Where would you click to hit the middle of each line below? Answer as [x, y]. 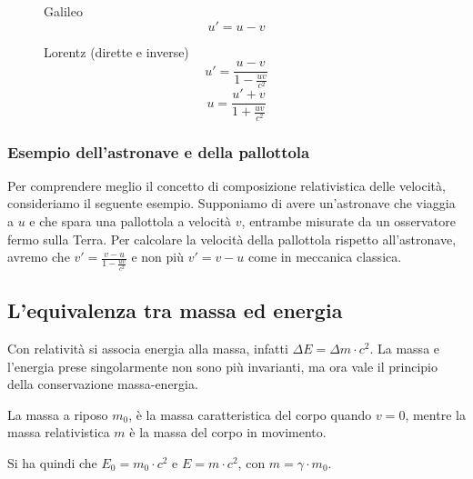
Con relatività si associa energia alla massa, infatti [148, 348]
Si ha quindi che [52, 462]
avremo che [39, 257]
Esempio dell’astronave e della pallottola [159, 151]
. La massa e [405, 348]
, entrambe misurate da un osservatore [348, 221]
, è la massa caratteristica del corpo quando [250, 414]
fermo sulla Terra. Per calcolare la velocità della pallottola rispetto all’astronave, [232, 239]
